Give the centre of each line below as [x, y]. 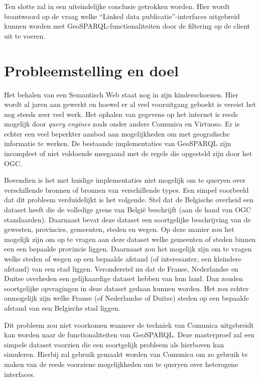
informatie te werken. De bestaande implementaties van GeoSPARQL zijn [118, 143]
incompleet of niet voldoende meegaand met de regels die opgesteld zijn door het [128, 153]
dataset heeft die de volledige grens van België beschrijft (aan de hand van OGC [128, 210]
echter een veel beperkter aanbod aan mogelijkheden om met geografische [117, 133]
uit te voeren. [25, 35]
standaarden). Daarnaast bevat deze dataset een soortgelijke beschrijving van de [127, 219]
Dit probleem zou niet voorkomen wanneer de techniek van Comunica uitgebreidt [129, 325]
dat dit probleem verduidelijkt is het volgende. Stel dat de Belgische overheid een [129, 200]
